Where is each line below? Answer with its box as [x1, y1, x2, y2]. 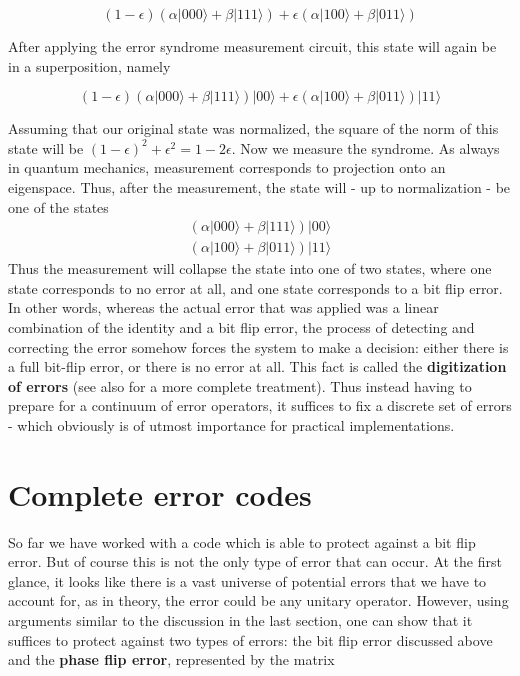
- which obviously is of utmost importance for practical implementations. [8, 414, 455, 435]
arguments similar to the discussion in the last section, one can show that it [8, 610, 473, 631]
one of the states [8, 196, 109, 217]
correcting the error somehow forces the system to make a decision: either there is [8, 336, 509, 357]
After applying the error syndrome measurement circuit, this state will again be [8, 36, 497, 56]
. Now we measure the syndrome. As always [231, 137, 500, 158]
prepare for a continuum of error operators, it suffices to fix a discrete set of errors [8, 395, 512, 416]
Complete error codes [8, 473, 312, 514]
